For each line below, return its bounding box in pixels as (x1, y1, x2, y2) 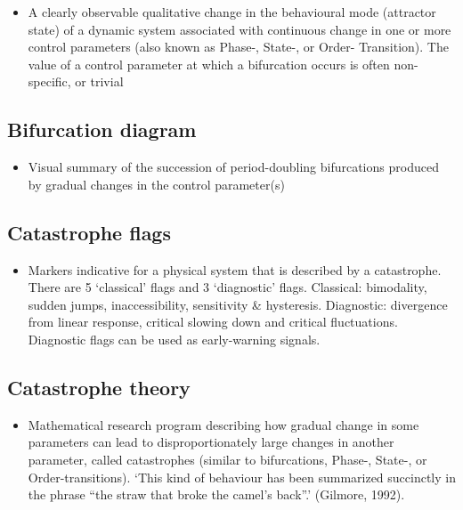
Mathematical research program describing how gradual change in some (28, 415, 419, 433)
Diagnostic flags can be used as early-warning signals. (28, 329, 321, 348)
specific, (28, 72, 71, 91)
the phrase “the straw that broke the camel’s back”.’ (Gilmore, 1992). (28, 485, 405, 504)
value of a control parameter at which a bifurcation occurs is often (28, 54, 390, 73)
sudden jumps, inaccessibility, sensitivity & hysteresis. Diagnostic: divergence (28, 295, 448, 313)
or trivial (75, 72, 124, 91)
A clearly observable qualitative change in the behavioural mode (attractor (28, 3, 436, 20)
